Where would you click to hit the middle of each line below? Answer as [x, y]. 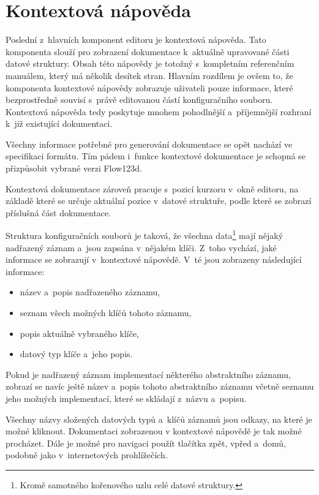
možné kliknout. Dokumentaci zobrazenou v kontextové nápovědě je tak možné [154, 431]
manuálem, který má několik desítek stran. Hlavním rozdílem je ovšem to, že [149, 75]
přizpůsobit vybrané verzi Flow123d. [74, 168]
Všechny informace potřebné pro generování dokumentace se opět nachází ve [149, 144]
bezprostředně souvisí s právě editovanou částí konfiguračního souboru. [139, 100]
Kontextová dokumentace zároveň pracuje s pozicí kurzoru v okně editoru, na [152, 188]
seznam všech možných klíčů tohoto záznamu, [106, 313]
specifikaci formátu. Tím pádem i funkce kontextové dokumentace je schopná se [156, 156]
